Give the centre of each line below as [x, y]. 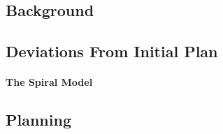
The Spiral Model [49, 82]
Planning [38, 120]
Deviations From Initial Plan [112, 51]
